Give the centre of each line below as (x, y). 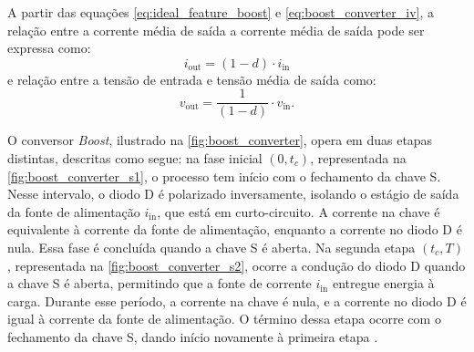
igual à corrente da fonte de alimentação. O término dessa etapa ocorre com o (224, 319)
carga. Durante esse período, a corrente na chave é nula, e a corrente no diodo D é (237, 300)
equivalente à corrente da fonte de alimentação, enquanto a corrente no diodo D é (235, 229)
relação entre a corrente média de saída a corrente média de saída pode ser (216, 30)
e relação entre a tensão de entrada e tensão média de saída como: (192, 79)
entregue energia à (383, 283)
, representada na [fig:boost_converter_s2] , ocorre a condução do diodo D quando (237, 265)
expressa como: (49, 48)
